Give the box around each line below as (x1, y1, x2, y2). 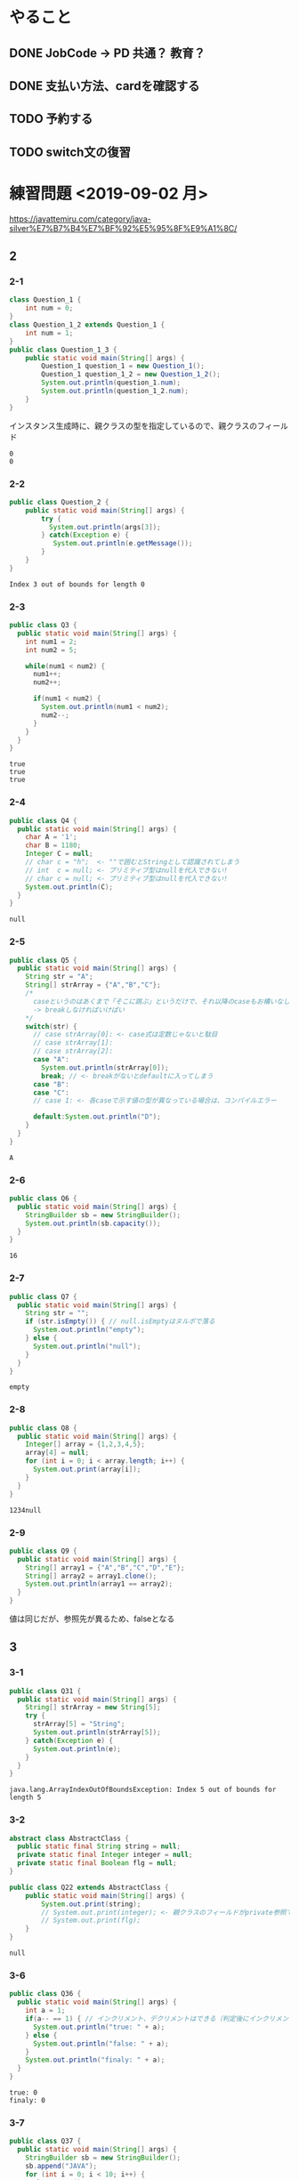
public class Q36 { (9, 1990, 82, 1998)
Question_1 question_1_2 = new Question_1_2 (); (41, 370, 221, 379)
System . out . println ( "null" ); (32, 1342, 141, 1351)
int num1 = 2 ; (25, 637, 77, 646)
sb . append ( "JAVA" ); (25, 2161, 98, 2170)
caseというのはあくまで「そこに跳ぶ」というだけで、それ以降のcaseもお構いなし (32, 997, 291, 1005)
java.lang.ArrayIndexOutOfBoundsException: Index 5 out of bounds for (9, 1785, 277, 1795)
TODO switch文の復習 (9, 144, 132, 159)
